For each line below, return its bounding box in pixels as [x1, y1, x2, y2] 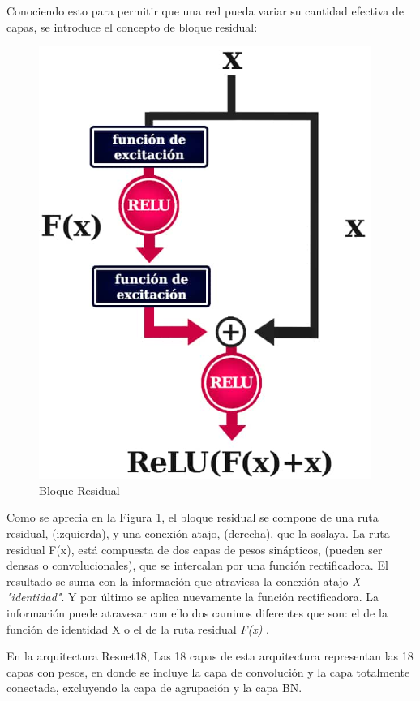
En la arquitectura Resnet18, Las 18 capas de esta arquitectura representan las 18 [6, 647, 414, 664]
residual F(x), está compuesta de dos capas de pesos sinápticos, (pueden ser [6, 540, 383, 557]
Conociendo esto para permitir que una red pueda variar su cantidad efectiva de [6, 2, 405, 19]
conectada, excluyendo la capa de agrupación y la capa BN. [6, 679, 302, 696]
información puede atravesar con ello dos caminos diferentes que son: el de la [6, 604, 388, 621]
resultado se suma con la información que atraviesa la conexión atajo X [6, 572, 361, 589]
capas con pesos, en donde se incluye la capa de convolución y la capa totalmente [6, 663, 410, 680]
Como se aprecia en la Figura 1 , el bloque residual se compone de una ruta [6, 509, 379, 526]
